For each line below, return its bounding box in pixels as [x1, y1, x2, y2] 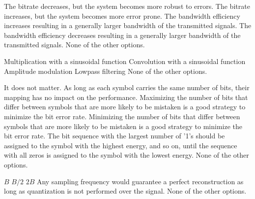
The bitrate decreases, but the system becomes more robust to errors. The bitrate [4, 1, 250, 11]
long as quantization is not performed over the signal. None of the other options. [4, 186, 247, 196]
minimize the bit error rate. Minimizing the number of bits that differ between [4, 111, 240, 121]
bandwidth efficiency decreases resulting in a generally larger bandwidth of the [4, 30, 241, 40]
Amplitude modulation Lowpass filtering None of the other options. [4, 66, 207, 76]
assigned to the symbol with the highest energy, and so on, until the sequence [4, 140, 237, 150]
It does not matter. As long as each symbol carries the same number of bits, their [4, 82, 250, 93]
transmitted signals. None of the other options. [4, 39, 145, 50]
